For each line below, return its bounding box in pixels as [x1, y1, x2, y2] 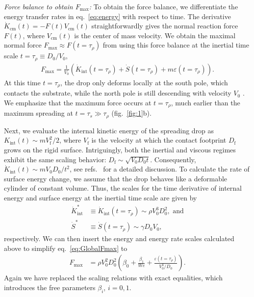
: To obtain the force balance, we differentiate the [89, 1, 238, 11]
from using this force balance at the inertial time [102, 40, 249, 50]
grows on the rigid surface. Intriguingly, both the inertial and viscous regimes [4, 145, 236, 154]
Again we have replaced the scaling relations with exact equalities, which [4, 272, 223, 283]
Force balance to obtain [4, 1, 73, 11]
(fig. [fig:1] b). [111, 108, 152, 118]
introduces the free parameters [4, 282, 96, 292]
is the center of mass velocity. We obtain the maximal [74, 30, 236, 40]
